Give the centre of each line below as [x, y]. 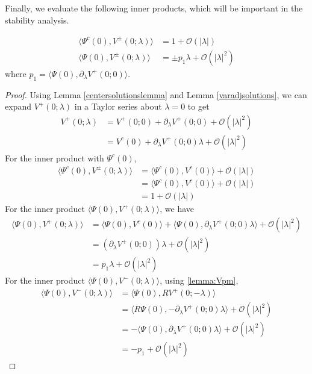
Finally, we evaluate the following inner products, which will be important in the [154, 8]
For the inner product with [55, 157]
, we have [177, 209]
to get [198, 106]
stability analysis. [37, 20]
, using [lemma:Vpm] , [199, 280]
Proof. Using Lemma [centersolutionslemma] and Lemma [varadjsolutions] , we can [156, 94]
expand [18, 106]
